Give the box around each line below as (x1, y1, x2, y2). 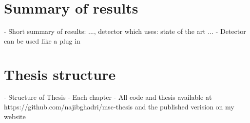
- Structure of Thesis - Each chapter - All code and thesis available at (4, 92, 212, 102)
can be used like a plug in (4, 35, 80, 46)
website (4, 111, 26, 121)
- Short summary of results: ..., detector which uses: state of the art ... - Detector (4, 26, 246, 36)
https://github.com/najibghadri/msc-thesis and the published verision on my (4, 102, 234, 112)
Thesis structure (4, 64, 116, 84)
